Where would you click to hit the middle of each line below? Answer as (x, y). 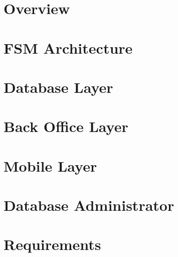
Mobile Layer (50, 165)
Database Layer (58, 87)
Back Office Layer (66, 126)
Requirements (52, 244)
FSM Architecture (68, 47)
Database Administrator (89, 205)
